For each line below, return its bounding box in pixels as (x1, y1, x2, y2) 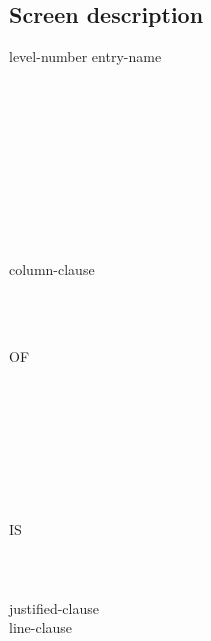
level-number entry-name (9, 46, 162, 67)
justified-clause (9, 597, 99, 618)
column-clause (9, 258, 95, 279)
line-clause (9, 617, 73, 638)
